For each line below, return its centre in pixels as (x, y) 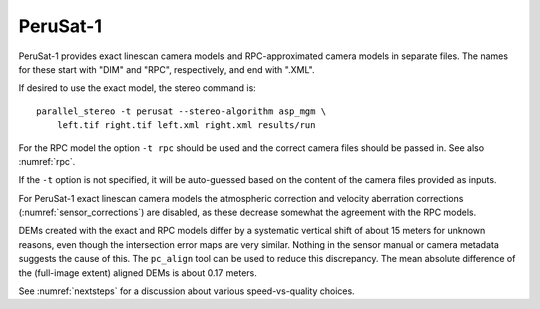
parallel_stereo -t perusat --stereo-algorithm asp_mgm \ (181, 111)
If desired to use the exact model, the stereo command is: (137, 88)
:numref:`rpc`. (47, 161)
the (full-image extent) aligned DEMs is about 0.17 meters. (137, 272)
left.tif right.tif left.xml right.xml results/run (186, 125)
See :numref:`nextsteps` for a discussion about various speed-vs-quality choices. (186, 291)
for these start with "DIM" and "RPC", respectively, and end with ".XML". (166, 69)
